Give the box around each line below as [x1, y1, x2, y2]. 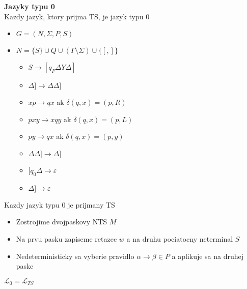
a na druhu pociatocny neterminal [126, 233, 233, 244]
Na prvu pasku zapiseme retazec [16, 233, 117, 244]
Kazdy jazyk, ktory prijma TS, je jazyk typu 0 [4, 11, 150, 21]
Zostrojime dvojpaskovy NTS [16, 216, 107, 227]
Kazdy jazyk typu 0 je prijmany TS [4, 199, 115, 210]
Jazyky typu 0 [4, 1, 55, 11]
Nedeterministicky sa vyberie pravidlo [16, 250, 134, 261]
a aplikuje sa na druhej [172, 250, 244, 261]
